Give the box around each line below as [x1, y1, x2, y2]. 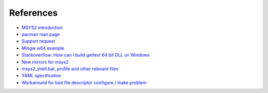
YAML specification [21, 73, 62, 79]
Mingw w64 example [21, 45, 65, 51]
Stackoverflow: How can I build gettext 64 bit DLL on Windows [21, 52, 150, 58]
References [9, 7, 58, 18]
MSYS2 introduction [21, 25, 63, 31]
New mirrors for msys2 [21, 59, 69, 65]
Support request [21, 38, 55, 44]
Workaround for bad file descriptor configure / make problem [21, 79, 147, 86]
